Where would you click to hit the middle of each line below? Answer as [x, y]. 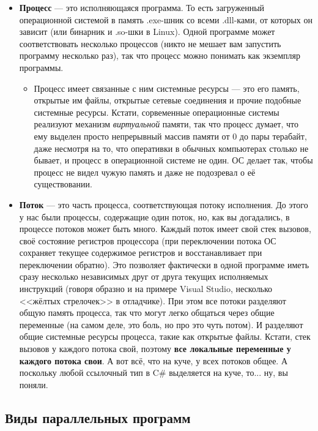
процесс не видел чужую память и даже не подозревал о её [145, 172]
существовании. [63, 184]
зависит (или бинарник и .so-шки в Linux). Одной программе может [147, 32]
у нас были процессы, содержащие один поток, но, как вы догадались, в [154, 216]
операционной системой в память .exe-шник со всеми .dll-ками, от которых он [166, 19]
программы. [41, 67]
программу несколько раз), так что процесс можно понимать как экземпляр [160, 55]
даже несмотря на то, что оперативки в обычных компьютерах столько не [171, 148]
